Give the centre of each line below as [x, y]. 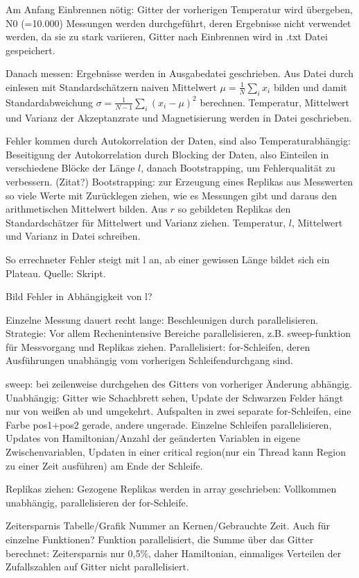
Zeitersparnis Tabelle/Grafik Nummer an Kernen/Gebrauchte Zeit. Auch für [168, 526]
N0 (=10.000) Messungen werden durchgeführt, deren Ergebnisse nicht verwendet [178, 23]
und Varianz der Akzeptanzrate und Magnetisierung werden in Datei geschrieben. [179, 117]
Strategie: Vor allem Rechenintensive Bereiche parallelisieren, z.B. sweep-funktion [178, 333]
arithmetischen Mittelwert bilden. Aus [87, 209]
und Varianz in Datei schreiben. [73, 236]
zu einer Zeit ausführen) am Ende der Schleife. [104, 465]
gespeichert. [30, 50]
